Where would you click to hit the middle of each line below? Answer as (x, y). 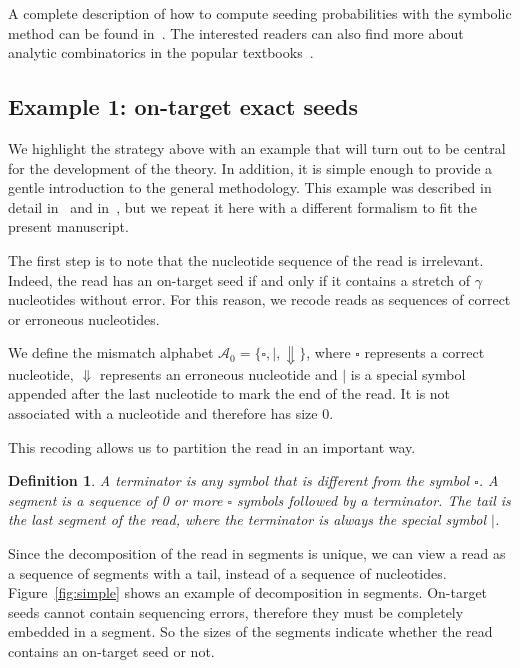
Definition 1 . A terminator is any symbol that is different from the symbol (239, 480)
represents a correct (424, 352)
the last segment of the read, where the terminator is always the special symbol (247, 519)
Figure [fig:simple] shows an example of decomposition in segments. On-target (248, 592)
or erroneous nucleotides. (84, 318)
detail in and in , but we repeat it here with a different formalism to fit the (242, 206)
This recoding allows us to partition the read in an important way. (212, 446)
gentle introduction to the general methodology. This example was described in (250, 187)
